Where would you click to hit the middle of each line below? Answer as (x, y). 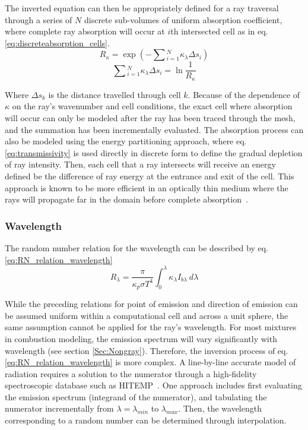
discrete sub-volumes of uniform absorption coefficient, (183, 19)
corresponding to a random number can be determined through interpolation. (146, 420)
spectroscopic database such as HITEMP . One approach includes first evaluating (153, 385)
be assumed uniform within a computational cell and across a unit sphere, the (147, 315)
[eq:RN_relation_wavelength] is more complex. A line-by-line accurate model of (150, 362)
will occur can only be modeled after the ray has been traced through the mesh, (150, 118)
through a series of (39, 19)
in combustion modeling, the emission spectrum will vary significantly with (141, 338)
